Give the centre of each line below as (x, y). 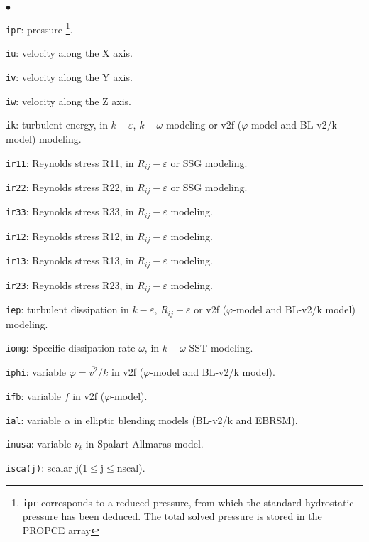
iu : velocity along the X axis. (69, 53)
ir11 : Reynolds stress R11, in (70, 162)
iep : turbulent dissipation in (67, 309)
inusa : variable (39, 444)
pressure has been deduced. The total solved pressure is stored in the (172, 516)
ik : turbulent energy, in (57, 125)
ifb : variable (33, 395)
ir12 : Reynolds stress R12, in (70, 235)
